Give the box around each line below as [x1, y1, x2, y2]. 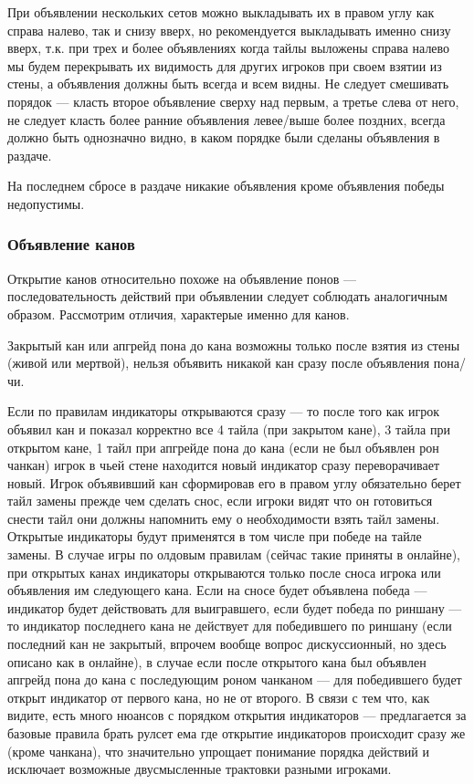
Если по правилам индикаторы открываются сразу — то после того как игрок [7, 402, 440, 421]
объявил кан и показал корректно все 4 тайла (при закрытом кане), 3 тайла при [7, 419, 450, 438]
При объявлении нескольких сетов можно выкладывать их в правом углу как [7, 3, 435, 21]
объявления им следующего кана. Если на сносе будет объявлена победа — [7, 580, 427, 600]
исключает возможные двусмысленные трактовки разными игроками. [7, 759, 392, 779]
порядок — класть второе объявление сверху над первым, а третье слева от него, [7, 91, 459, 110]
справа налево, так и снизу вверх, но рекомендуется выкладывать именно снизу [7, 20, 451, 39]
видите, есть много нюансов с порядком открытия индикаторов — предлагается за [7, 706, 467, 725]
